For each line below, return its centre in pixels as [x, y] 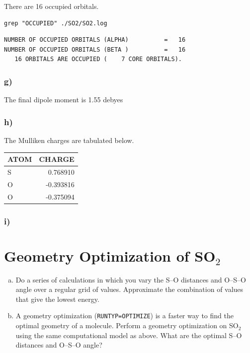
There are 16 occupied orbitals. [51, 6]
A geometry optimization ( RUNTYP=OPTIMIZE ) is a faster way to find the [125, 316]
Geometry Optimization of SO [110, 255]
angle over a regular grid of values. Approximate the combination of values [129, 289]
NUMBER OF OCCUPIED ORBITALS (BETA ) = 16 [95, 49]
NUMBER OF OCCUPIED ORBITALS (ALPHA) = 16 [95, 40]
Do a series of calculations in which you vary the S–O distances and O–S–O [131, 279]
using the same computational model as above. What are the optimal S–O [129, 335]
